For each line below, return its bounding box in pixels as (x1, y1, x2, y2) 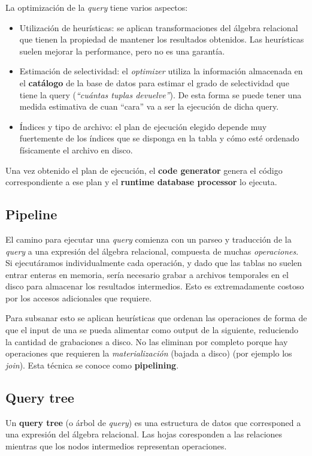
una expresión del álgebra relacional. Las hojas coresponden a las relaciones (5, 428, 283, 440)
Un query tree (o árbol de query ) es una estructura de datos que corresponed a (5, 416, 301, 428)
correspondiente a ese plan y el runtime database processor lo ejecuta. (5, 176, 277, 188)
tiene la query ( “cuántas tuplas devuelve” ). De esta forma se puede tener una (19, 88, 302, 101)
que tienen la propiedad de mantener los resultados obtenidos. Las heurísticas (19, 33, 304, 46)
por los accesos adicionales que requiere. (5, 291, 152, 304)
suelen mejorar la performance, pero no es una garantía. (19, 44, 225, 57)
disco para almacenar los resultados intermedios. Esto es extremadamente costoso (5, 280, 304, 292)
